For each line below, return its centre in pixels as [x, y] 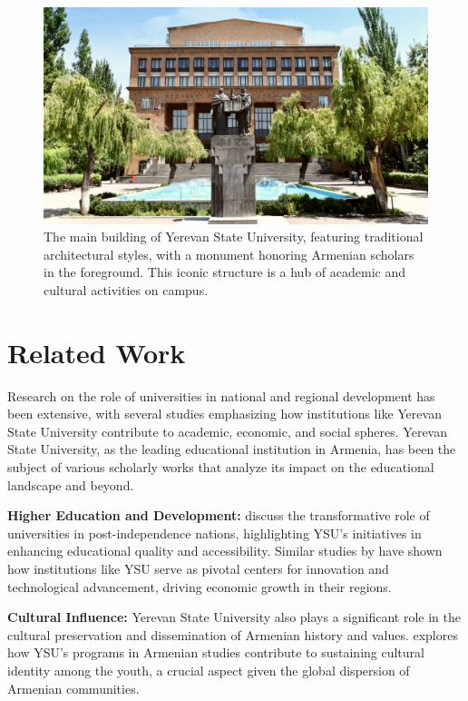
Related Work [97, 352]
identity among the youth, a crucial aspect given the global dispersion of [209, 670]
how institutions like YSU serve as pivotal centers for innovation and [198, 568]
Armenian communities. [73, 688]
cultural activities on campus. [126, 289]
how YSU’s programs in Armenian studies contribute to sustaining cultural [216, 652]
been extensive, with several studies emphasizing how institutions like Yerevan [224, 414]
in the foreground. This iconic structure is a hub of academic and [225, 272]
